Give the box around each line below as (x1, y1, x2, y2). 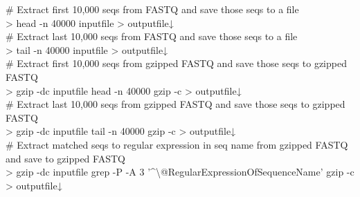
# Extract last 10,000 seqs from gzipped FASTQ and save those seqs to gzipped (6, 97, 345, 111)
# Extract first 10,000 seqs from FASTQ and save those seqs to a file (6, 2, 299, 16)
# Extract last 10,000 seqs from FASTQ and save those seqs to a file (6, 29, 298, 44)
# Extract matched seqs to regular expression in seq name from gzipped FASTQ (6, 137, 348, 151)
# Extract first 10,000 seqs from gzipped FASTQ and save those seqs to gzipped (6, 56, 347, 71)
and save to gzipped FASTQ (6, 151, 125, 165)
